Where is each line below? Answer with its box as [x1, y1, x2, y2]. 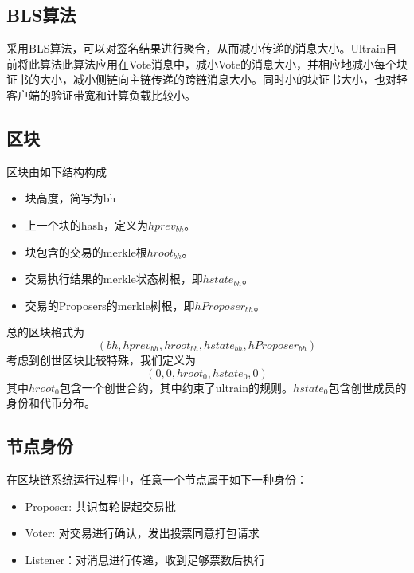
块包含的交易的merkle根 [25, 243, 147, 260]
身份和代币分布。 [6, 394, 96, 411]
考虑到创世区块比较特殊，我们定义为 [6, 351, 196, 367]
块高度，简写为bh [25, 190, 116, 206]
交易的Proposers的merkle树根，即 [25, 296, 195, 313]
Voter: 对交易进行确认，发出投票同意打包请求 [25, 524, 260, 541]
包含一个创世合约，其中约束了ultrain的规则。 [59, 379, 294, 395]
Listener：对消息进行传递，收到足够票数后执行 [25, 551, 266, 567]
